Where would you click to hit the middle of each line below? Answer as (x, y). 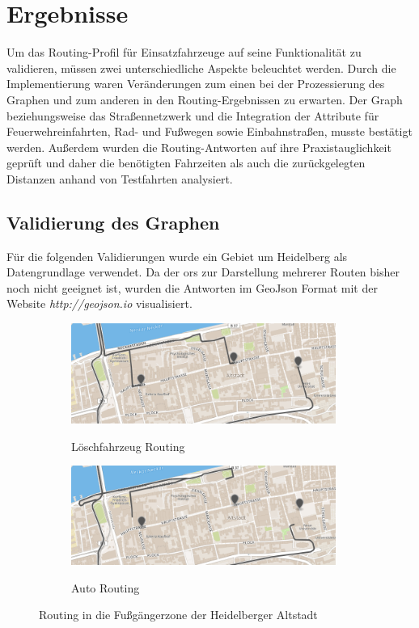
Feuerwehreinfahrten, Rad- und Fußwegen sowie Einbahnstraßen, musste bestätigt (209, 131)
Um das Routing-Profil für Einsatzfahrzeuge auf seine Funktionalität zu (184, 52)
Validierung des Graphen (113, 222)
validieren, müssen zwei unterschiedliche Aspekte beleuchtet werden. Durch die (201, 67)
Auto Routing (106, 587)
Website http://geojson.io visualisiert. (99, 303)
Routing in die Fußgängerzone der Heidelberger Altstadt (178, 615)
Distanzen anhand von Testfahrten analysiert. (120, 178)
